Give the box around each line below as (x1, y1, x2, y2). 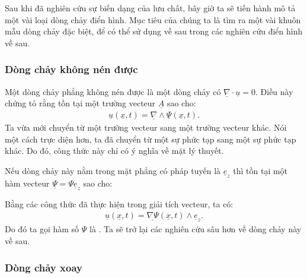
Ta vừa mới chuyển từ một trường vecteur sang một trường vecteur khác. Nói (5, 121, 287, 134)
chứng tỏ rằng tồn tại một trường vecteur (5, 97, 156, 109)
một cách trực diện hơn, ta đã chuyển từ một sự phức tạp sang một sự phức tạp (5, 132, 296, 145)
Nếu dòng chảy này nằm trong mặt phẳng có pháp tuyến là (5, 164, 221, 176)
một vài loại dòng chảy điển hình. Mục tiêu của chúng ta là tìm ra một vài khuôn (5, 13, 301, 26)
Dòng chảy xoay (5, 260, 82, 274)
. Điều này (255, 85, 293, 97)
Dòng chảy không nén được (5, 62, 138, 77)
